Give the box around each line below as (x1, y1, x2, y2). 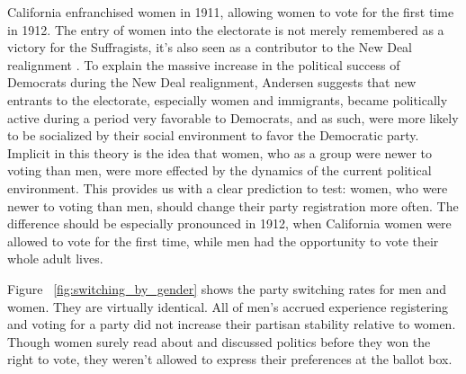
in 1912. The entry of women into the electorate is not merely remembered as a (7, 20, 444, 39)
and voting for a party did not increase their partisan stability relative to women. (7, 315, 456, 334)
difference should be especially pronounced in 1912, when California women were (7, 214, 452, 233)
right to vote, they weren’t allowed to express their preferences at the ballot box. (7, 350, 453, 369)
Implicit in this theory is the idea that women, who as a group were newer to (7, 143, 433, 162)
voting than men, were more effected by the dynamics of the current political (7, 161, 432, 180)
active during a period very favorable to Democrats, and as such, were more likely (7, 108, 459, 127)
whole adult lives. (7, 249, 103, 268)
